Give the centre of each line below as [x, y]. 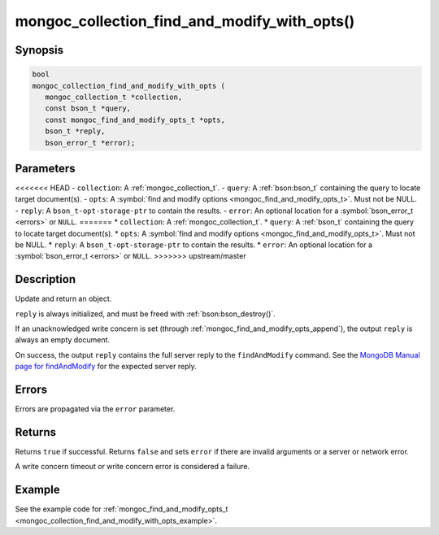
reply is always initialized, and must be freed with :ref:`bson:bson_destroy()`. [145, 314]
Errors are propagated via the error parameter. [95, 409]
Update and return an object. [63, 299]
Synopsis [39, 50]
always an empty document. [62, 340]
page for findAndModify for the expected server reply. [106, 367]
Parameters [45, 168]
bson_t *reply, [75, 131]
